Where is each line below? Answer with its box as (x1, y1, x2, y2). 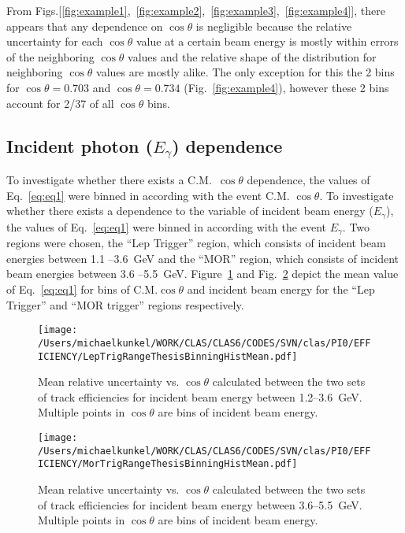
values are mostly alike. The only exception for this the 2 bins (96, 64, 395, 80)
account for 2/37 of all (6, 94, 114, 111)
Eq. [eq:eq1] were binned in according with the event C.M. (6, 187, 290, 203)
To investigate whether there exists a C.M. (6, 172, 212, 188)
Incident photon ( (6, 133, 153, 157)
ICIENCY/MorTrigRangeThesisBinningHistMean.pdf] (38, 458, 298, 470)
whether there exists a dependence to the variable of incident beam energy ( (6, 202, 373, 219)
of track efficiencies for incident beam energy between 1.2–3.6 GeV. (38, 388, 362, 405)
